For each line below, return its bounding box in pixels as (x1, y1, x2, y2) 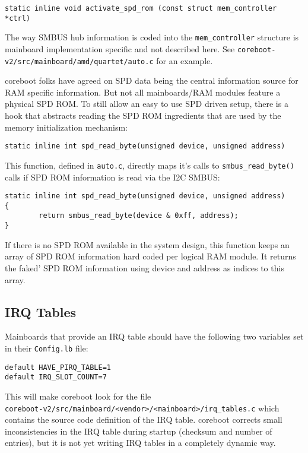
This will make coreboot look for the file (5, 389, 151, 402)
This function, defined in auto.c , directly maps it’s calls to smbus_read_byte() (5, 159, 294, 171)
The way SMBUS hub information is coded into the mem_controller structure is (5, 31, 299, 43)
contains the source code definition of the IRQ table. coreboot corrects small (5, 413, 282, 426)
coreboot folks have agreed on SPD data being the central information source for (5, 74, 299, 87)
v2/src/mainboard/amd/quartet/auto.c (5, 57, 154, 66)
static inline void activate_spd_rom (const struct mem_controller (5, 4, 277, 12)
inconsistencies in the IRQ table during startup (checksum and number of (5, 425, 272, 437)
